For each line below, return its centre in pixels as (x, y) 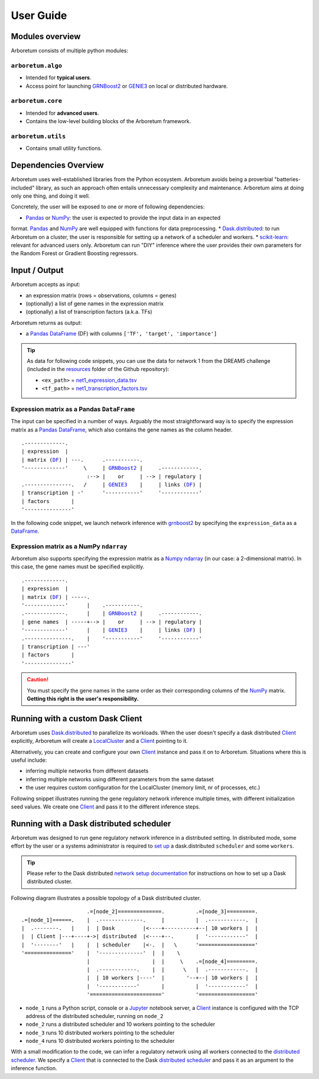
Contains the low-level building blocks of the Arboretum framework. (108, 121)
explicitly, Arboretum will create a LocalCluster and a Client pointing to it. (100, 741)
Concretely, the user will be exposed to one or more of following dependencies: (108, 207)
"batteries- (288, 179)
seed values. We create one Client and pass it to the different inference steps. (105, 806)
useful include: (29, 760)
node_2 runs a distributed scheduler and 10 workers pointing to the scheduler (121, 1025)
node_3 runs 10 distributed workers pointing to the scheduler (100, 1032)
